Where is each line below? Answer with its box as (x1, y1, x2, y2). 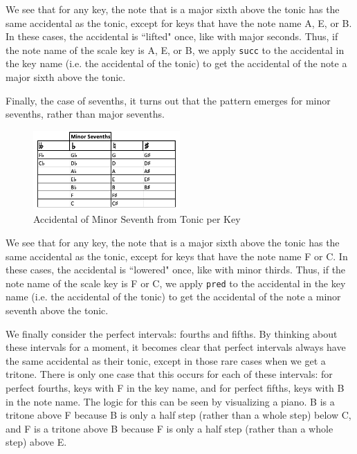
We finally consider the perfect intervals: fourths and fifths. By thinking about (6, 326, 338, 340)
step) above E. (6, 435, 67, 449)
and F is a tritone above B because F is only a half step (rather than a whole (6, 421, 333, 435)
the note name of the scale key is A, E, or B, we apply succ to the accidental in (6, 42, 345, 57)
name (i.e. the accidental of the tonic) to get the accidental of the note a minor (6, 289, 341, 304)
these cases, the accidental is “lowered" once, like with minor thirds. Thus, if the (6, 262, 346, 277)
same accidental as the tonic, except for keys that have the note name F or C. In (6, 248, 348, 263)
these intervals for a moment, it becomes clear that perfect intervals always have (6, 340, 346, 354)
